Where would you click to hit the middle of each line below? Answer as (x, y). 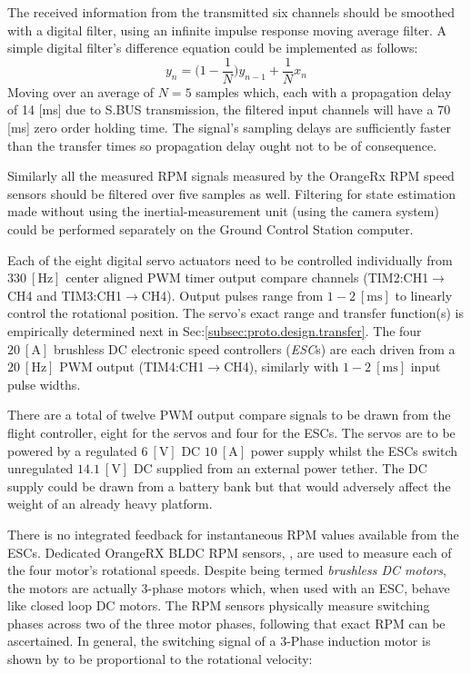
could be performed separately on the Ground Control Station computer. (210, 229)
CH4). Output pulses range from (232, 295)
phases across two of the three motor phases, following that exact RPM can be (226, 623)
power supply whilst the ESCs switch (354, 450)
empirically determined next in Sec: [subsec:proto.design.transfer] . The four (215, 330)
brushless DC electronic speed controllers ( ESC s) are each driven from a (254, 348)
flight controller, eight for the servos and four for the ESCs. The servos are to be (231, 432)
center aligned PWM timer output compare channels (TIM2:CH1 (247, 278)
